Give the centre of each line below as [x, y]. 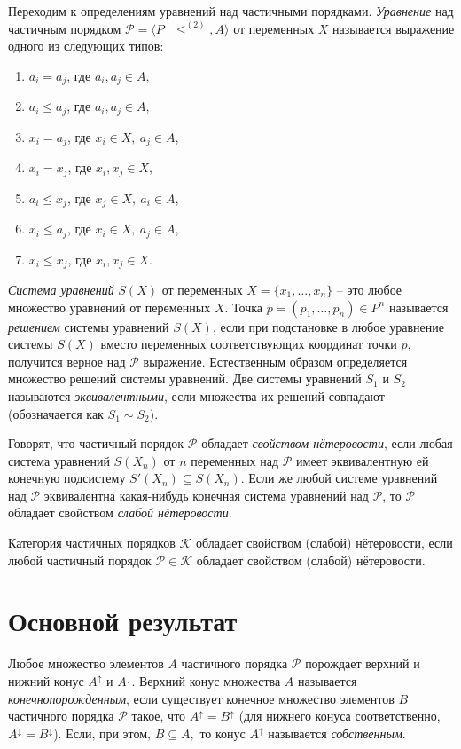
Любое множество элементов [86, 663]
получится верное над [67, 361]
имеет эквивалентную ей [363, 460]
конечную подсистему [67, 478]
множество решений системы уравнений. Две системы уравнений [185, 378]
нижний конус [46, 680]
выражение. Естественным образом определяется [275, 361]
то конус [223, 733]
